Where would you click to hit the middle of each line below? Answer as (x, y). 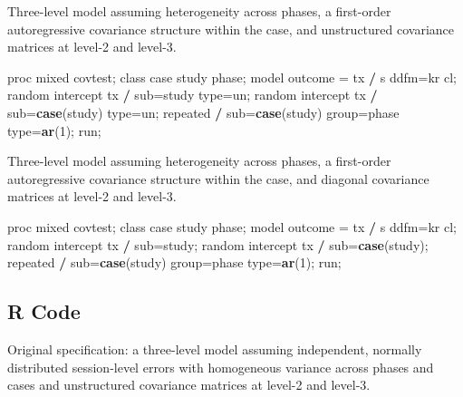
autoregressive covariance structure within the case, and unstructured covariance (231, 29)
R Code (44, 311)
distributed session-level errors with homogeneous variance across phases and (221, 367)
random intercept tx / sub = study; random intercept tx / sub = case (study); (218, 244)
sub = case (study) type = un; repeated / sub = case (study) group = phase (203, 112)
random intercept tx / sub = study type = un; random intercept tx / (193, 95)
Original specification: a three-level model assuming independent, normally (215, 349)
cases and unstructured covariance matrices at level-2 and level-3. (189, 385)
